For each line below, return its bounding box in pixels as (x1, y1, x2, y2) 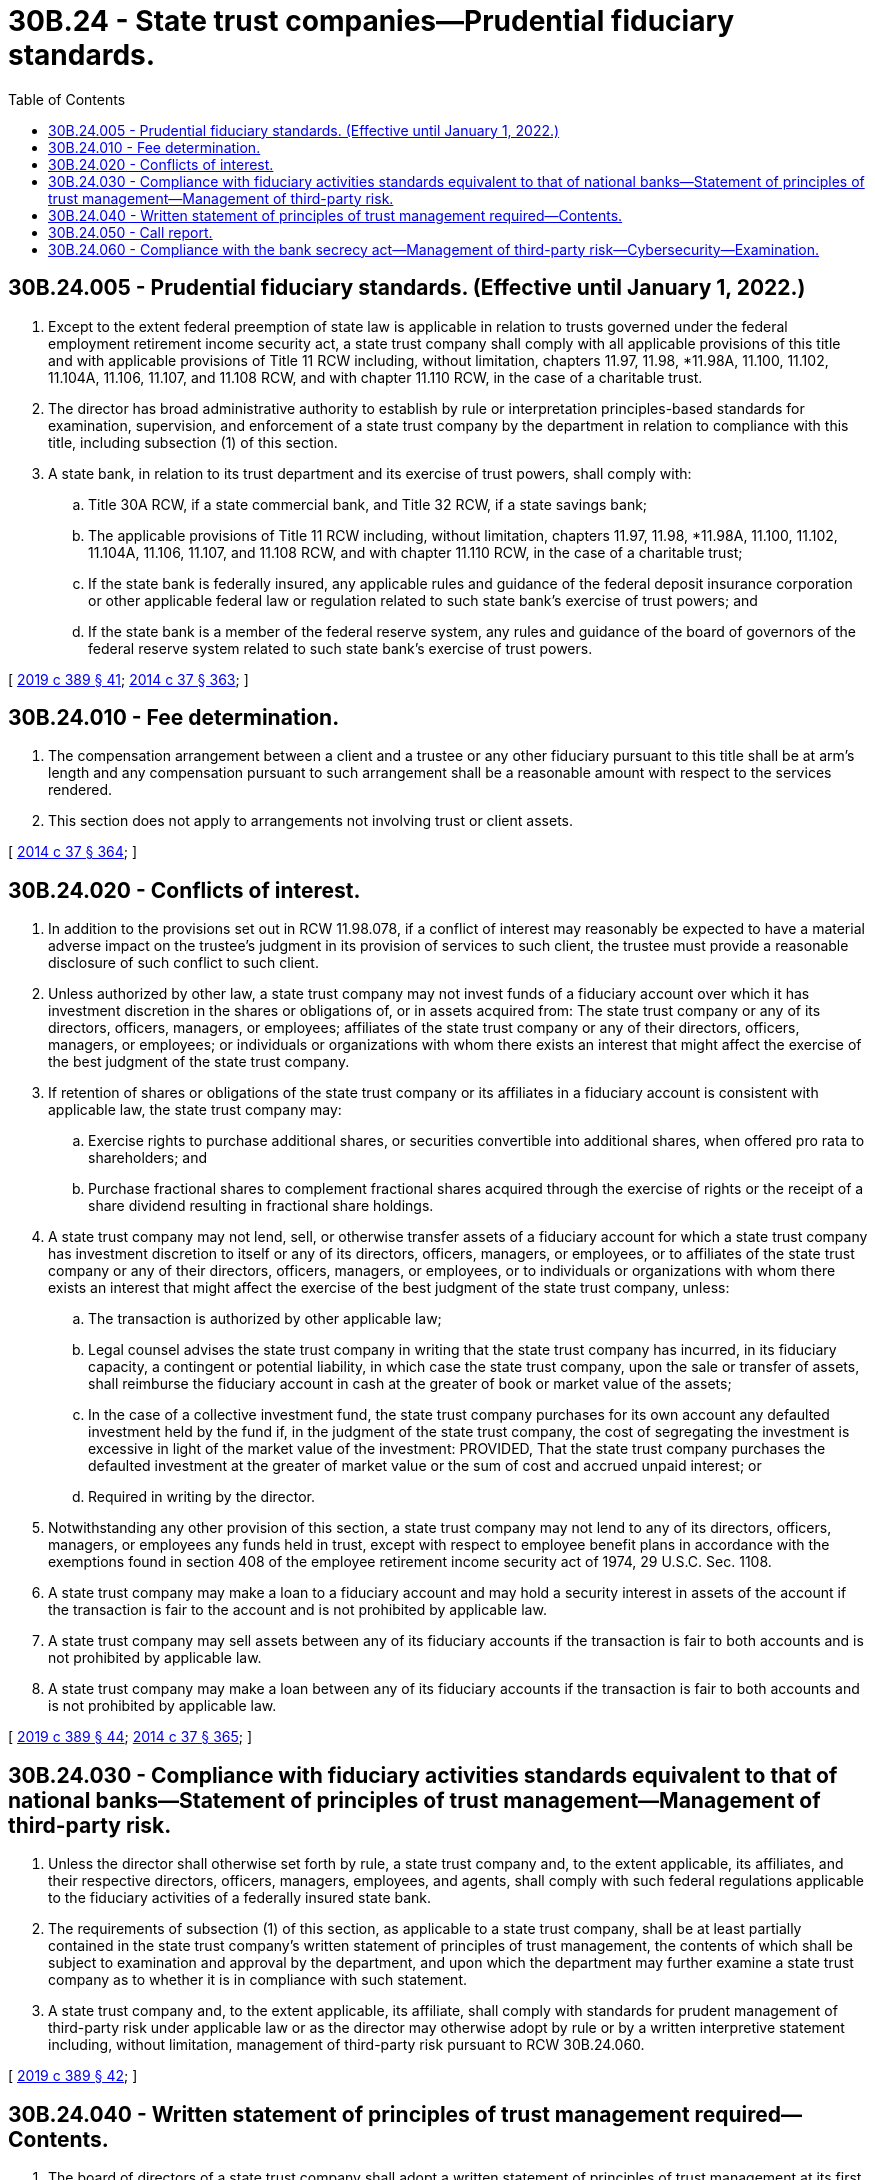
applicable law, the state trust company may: (48, 1101, 342, 1119)
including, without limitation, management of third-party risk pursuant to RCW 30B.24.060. (48, 2036, 645, 2054)
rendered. (48, 781, 113, 799)
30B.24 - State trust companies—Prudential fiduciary (8, 4, 735, 38)
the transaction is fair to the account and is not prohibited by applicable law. (48, 1601, 547, 1619)
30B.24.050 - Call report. (48, 223, 213, 241)
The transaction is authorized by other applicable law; (88, 1310, 442, 1328)
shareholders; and (88, 1149, 208, 1167)
